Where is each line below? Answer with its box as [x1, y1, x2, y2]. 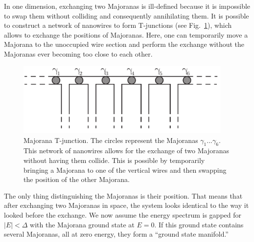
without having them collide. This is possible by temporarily [23, 155, 205, 165]
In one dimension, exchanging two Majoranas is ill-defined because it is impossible [4, 1, 251, 11]
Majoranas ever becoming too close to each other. [4, 48, 153, 59]
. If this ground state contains [154, 219, 244, 229]
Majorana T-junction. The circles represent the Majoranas [23, 135, 198, 145]
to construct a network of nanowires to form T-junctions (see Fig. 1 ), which [4, 20, 232, 30]
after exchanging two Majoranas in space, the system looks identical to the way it [4, 200, 249, 210]
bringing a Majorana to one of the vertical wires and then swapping [23, 164, 227, 175]
